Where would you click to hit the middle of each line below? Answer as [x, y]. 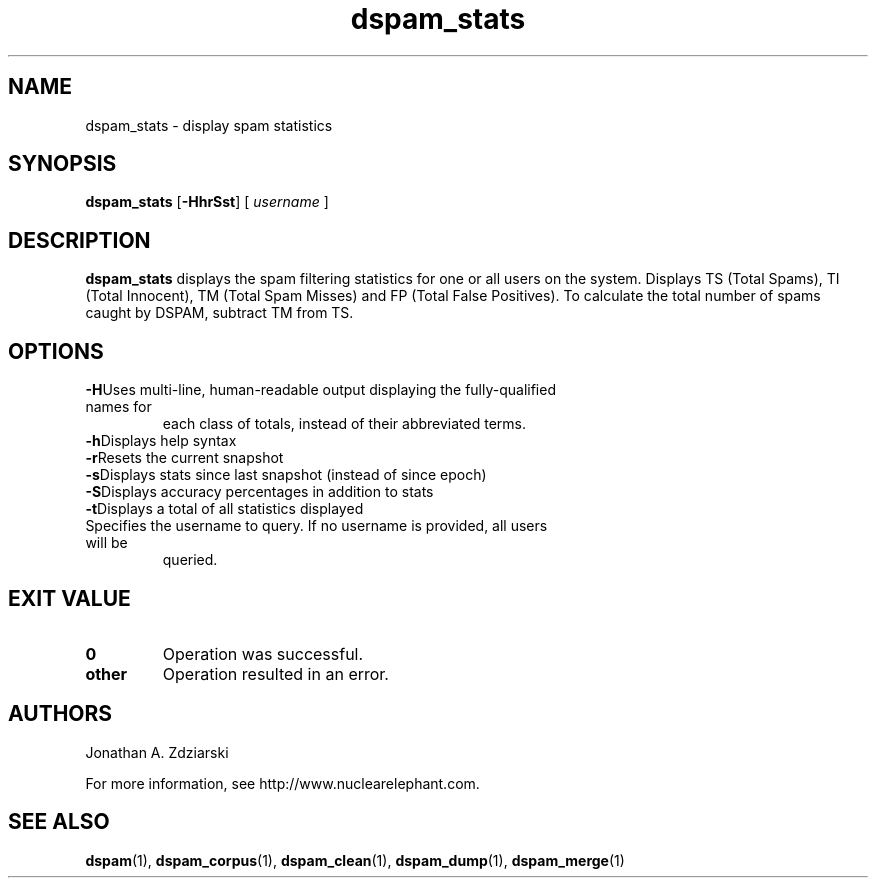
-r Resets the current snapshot [184, 458]
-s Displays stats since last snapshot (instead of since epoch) [286, 475]
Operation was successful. [263, 653]
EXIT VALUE [69, 598]
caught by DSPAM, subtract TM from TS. [219, 313]
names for [118, 407]
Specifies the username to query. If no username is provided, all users [316, 526]
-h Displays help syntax [161, 441]
